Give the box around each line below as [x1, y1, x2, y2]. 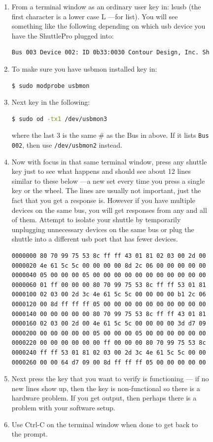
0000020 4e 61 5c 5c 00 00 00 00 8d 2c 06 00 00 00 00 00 [11, 262, 206, 269]
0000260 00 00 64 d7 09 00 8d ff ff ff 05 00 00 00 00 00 [11, 359, 206, 366]
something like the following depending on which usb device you [11, 21, 206, 31]
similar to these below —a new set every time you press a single [11, 175, 205, 186]
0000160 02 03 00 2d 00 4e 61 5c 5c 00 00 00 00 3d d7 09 [11, 320, 206, 327]
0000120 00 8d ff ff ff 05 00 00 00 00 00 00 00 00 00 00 [11, 300, 206, 308]
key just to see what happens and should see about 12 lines [11, 166, 191, 176]
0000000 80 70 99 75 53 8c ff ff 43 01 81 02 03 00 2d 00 [11, 252, 206, 259]
